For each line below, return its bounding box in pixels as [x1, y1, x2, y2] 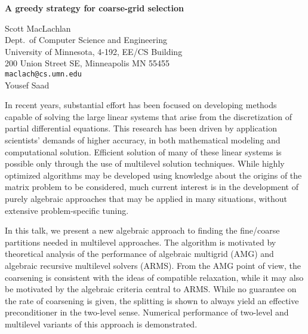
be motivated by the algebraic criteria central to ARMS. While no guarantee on [5, 283, 297, 295]
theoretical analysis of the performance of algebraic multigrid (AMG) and [5, 247, 274, 260]
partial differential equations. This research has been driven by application [5, 122, 277, 134]
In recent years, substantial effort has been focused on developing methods [5, 99, 277, 111]
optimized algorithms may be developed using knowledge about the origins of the [5, 168, 302, 181]
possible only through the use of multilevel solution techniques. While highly [5, 157, 285, 170]
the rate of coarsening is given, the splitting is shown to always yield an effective [5, 294, 299, 307]
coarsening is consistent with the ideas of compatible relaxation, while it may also [5, 271, 304, 283]
